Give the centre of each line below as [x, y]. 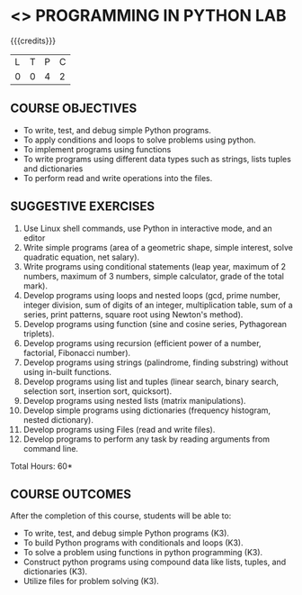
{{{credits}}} [33, 41]
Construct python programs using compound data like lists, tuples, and [155, 562]
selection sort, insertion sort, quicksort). [98, 391]
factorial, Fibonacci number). [77, 352]
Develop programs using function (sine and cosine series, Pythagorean [155, 324]
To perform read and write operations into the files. [118, 178]
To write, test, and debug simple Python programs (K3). [126, 534]
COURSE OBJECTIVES [74, 109]
